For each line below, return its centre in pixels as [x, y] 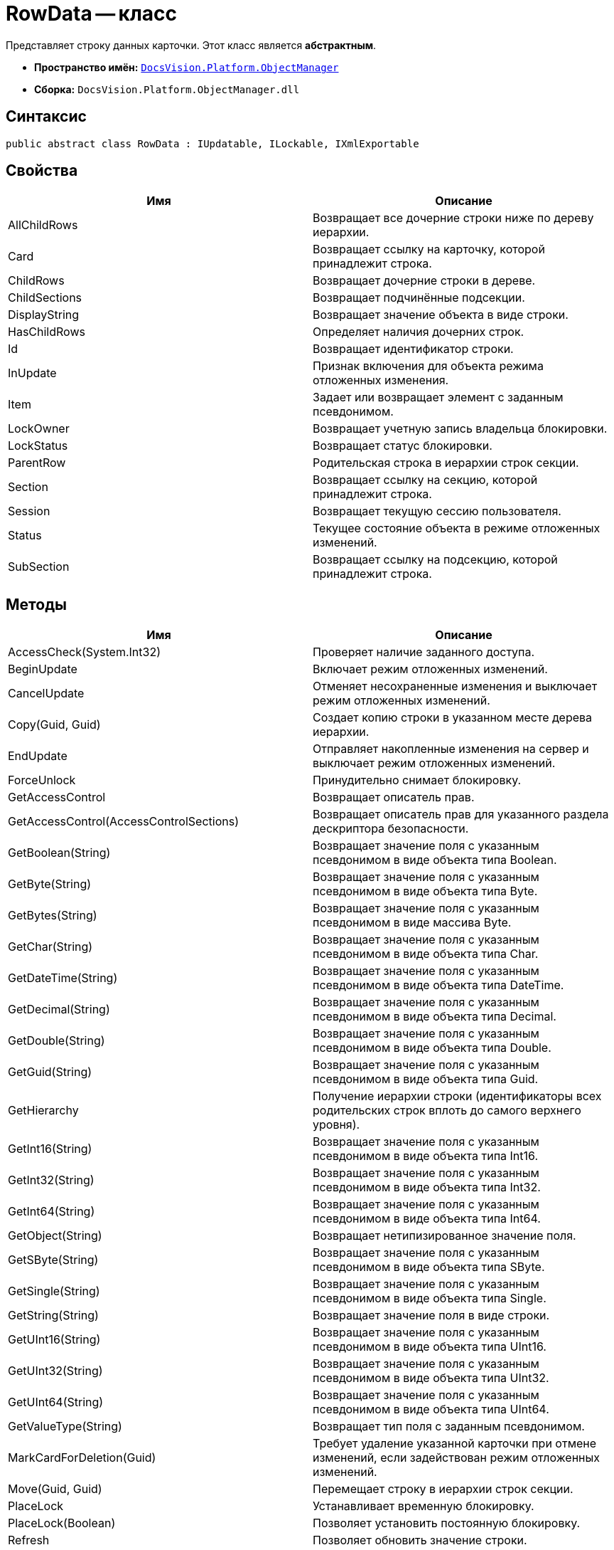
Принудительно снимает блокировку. [417, 780]
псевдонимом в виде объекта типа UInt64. [431, 1409]
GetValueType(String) [65, 1427]
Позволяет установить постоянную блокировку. [447, 1523]
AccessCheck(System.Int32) [84, 652]
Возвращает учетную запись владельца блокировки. [460, 429]
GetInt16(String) [50, 1149]
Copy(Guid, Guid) [54, 725]
